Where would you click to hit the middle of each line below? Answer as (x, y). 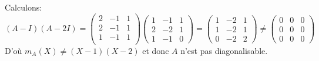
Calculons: (23, 7)
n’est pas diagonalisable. (224, 50)
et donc (156, 50)
